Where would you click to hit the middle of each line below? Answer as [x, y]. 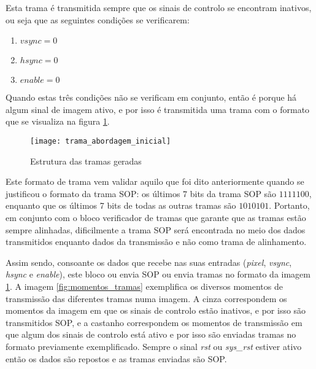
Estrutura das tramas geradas [86, 161]
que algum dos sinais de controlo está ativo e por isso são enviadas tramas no [151, 334]
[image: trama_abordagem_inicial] [101, 141]
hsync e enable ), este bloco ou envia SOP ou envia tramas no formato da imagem [158, 274]
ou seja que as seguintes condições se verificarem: [98, 19]
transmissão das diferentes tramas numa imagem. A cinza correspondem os [146, 298]
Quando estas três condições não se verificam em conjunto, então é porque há [151, 97]
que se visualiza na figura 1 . [58, 121]
